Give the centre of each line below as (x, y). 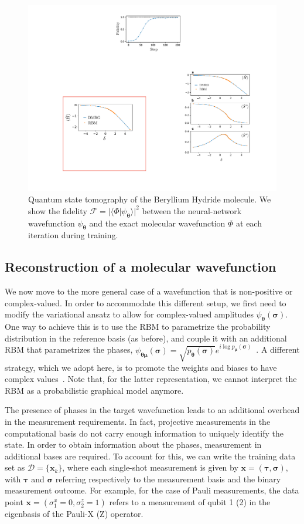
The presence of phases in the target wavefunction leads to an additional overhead (152, 410)
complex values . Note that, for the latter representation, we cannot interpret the (151, 379)
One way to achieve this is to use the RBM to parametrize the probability (138, 327)
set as (15, 467)
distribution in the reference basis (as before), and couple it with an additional (146, 338)
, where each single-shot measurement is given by (150, 467)
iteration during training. (73, 235)
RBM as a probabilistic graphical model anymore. (94, 390)
